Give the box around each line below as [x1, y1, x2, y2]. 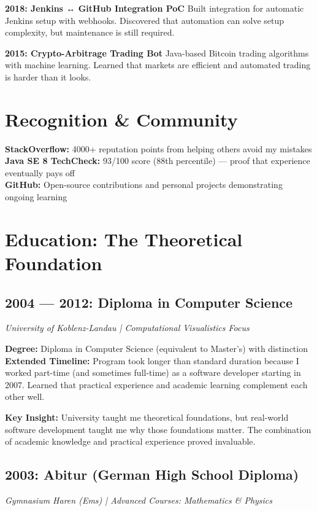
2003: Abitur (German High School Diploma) [5, 465, 299, 484]
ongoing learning [5, 190, 67, 203]
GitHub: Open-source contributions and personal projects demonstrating [5, 178, 283, 191]
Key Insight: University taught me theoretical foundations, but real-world [5, 410, 289, 423]
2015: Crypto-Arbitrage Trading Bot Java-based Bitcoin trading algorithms [5, 46, 309, 59]
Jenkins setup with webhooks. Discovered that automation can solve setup [5, 14, 285, 26]
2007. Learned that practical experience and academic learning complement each [5, 378, 308, 391]
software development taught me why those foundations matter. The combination [5, 423, 311, 435]
